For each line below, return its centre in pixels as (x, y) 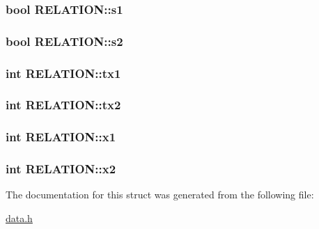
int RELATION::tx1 (63, 73)
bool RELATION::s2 (64, 41)
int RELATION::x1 (61, 137)
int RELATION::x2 (61, 169)
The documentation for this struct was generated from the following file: (160, 195)
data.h (19, 218)
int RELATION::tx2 (63, 105)
